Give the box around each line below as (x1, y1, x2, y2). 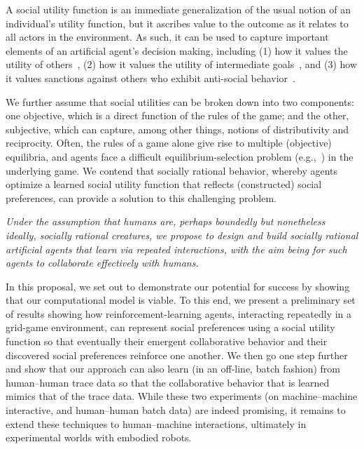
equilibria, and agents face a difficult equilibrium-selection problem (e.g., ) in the (6, 149, 353, 163)
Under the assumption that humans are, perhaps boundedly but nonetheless (6, 214, 325, 229)
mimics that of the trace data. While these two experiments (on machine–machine (6, 389, 358, 403)
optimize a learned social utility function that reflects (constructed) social (6, 177, 322, 192)
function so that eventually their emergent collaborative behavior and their (6, 334, 328, 349)
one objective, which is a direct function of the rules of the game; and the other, (6, 108, 349, 123)
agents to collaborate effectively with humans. (6, 255, 199, 270)
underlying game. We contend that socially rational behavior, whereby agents (6, 163, 338, 177)
